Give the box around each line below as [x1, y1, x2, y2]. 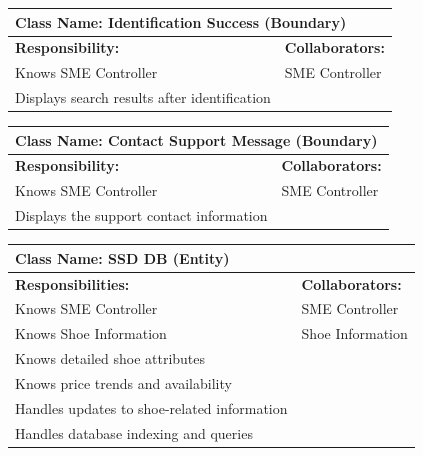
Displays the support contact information [15, 205, 268, 226]
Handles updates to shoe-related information [15, 397, 288, 418]
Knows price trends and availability [15, 372, 232, 393]
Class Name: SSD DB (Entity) [15, 247, 230, 268]
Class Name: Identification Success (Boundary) [15, 11, 347, 32]
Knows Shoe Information [15, 323, 167, 344]
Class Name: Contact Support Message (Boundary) [15, 129, 378, 150]
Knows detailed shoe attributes [15, 348, 206, 369]
